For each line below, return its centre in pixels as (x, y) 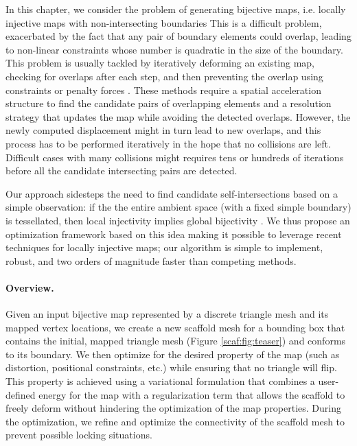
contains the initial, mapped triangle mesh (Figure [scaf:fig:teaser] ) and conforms (176, 341)
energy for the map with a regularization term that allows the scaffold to (192, 394)
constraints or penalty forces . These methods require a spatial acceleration (163, 90)
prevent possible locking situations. (79, 435)
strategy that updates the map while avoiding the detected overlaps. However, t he (178, 116)
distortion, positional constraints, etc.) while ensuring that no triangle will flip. (171, 367)
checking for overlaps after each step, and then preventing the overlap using (164, 76)
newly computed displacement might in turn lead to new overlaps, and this (163, 130)
